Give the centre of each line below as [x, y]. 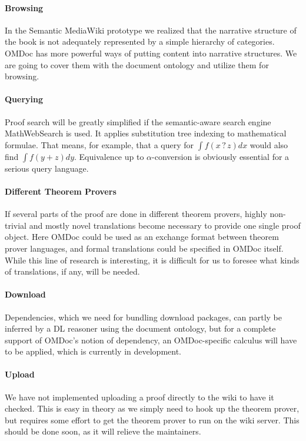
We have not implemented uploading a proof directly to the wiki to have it [139, 397]
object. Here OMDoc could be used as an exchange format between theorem [142, 237]
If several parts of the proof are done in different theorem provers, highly [136, 214]
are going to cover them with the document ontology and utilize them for [137, 64]
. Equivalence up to [109, 156]
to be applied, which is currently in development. [93, 351]
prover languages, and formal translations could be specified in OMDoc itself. [144, 248]
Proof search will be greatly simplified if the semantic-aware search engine [138, 121]
